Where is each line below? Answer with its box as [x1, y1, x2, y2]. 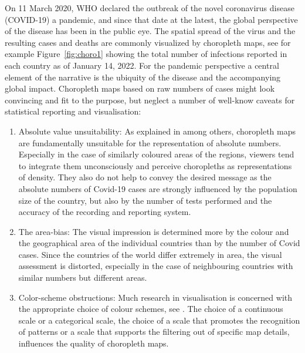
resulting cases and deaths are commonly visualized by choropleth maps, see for [5, 36, 291, 48]
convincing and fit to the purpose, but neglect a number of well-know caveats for [5, 93, 295, 106]
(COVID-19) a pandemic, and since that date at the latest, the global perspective [5, 13, 298, 25]
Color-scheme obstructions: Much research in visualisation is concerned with [18, 291, 293, 303]
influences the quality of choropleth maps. [18, 337, 169, 349]
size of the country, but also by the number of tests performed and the [18, 194, 272, 206]
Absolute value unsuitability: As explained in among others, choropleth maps [18, 125, 296, 137]
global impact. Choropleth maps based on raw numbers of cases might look [5, 82, 275, 95]
